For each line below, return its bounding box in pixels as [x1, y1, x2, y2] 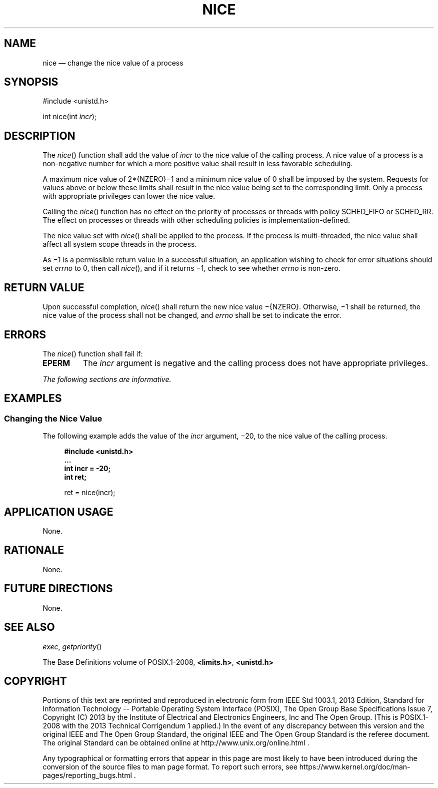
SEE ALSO [4, 621, 55, 634]
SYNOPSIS [4, 76, 58, 89]
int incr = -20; [64, 464, 111, 473]
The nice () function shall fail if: [42, 349, 143, 358]
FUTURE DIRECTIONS [4, 582, 113, 595]
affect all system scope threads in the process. [42, 240, 197, 249]
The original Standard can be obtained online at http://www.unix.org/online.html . [42, 738, 309, 747]
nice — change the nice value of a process [42, 58, 183, 67]
